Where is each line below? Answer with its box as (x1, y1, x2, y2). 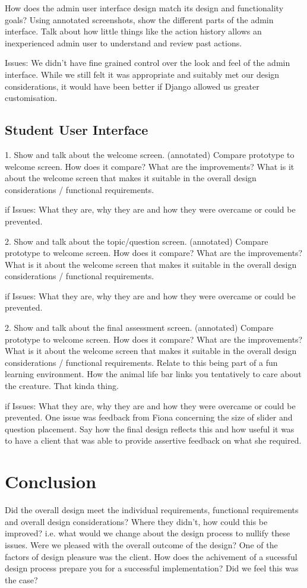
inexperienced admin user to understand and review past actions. (5, 36, 242, 49)
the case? (5, 573, 38, 586)
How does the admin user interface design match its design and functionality (5, 2, 284, 14)
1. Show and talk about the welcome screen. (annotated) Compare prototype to (5, 148, 295, 160)
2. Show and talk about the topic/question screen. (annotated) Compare (5, 235, 268, 247)
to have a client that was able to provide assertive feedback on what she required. (5, 434, 302, 447)
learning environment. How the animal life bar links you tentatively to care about (5, 368, 302, 380)
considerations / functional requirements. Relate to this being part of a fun (5, 356, 278, 368)
